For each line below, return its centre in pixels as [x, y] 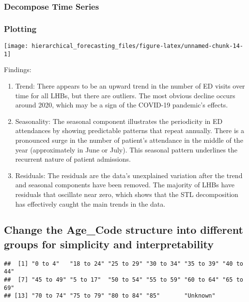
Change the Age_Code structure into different [124, 230]
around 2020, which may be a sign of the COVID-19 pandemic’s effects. [122, 105]
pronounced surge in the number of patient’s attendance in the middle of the [129, 140]
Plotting [20, 28]
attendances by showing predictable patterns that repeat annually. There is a [130, 130]
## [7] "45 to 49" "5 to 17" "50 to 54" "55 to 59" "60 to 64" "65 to [124, 280]
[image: [16, 46]
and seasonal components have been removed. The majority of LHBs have [125, 185]
